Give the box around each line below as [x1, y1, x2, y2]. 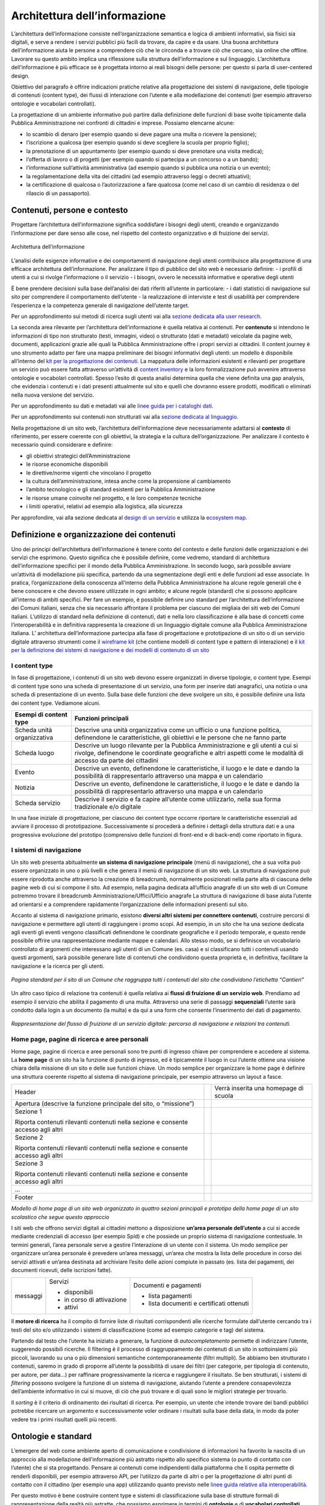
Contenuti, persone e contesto [11, 205, 128, 216]
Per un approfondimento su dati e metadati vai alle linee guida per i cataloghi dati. [11, 402, 214, 409]
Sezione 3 [14, 1159, 43, 1168]
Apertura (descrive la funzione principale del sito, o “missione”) [14, 1099, 195, 1108]
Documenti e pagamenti [133, 1281, 202, 1289]
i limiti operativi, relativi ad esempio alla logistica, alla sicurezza [26, 503, 183, 510]
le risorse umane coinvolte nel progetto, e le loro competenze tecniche [26, 494, 202, 501]
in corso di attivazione [64, 1296, 127, 1304]
